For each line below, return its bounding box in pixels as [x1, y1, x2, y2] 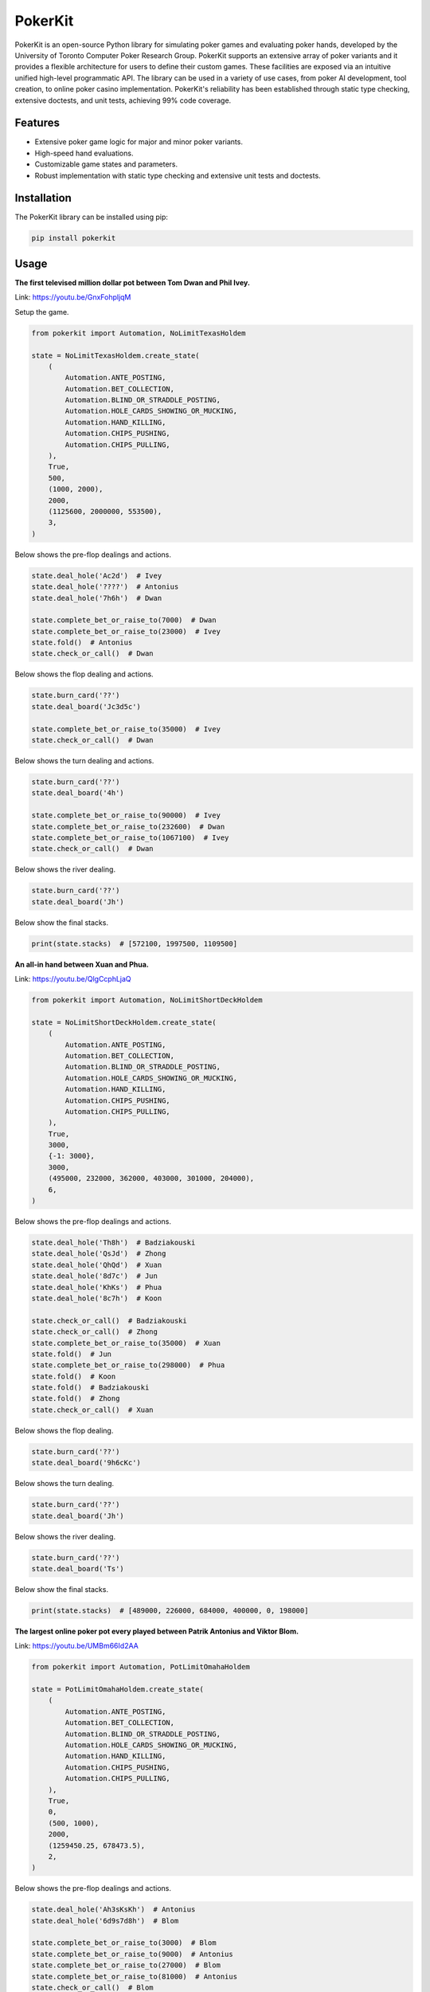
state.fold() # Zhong [31, 1394, 120, 1403]
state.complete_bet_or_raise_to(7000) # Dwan [31, 616, 217, 625]
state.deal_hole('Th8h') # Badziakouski [31, 1238, 196, 1247]
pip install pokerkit [31, 233, 116, 243]
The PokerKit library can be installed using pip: [14, 212, 169, 222]
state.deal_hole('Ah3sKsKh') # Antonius [31, 1905, 196, 1914]
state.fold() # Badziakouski [31, 1383, 150, 1392]
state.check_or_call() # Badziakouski [31, 1316, 187, 1325]
